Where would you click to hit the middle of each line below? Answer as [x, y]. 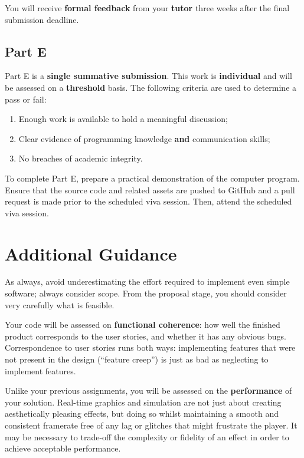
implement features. [40, 370]
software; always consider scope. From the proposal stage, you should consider [146, 293]
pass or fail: [26, 99]
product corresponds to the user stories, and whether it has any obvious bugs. [146, 336]
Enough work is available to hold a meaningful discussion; [123, 119]
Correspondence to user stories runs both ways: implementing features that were [150, 347]
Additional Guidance [91, 253]
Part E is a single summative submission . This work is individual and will [148, 76]
